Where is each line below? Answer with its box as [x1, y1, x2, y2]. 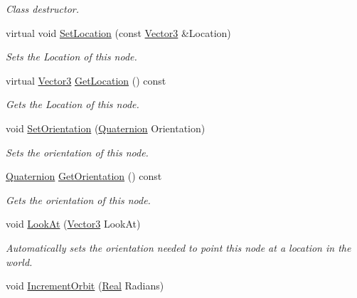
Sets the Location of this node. [6, 49, 137, 64]
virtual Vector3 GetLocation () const [6, 73, 166, 87]
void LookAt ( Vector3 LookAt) [6, 216, 141, 231]
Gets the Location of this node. [6, 97, 139, 112]
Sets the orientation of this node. [6, 144, 149, 159]
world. [6, 254, 33, 269]
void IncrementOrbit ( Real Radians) [6, 278, 164, 293]
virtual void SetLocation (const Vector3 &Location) [6, 25, 231, 40]
